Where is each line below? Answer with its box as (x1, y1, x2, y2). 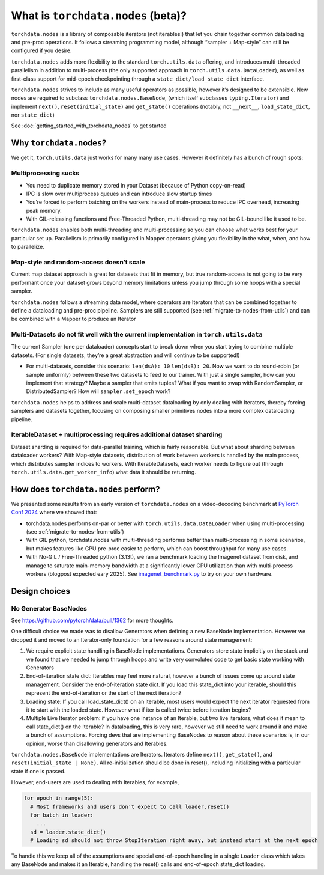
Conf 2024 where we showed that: (11, 508, 97, 516)
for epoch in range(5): (23, 795, 94, 802)
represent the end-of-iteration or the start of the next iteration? (26, 689, 182, 697)
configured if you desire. (11, 47, 72, 54)
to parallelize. (11, 243, 44, 251)
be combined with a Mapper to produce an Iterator (11, 316, 136, 323)
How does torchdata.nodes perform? (11, 484, 160, 494)
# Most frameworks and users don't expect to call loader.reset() (30, 803, 230, 810)
